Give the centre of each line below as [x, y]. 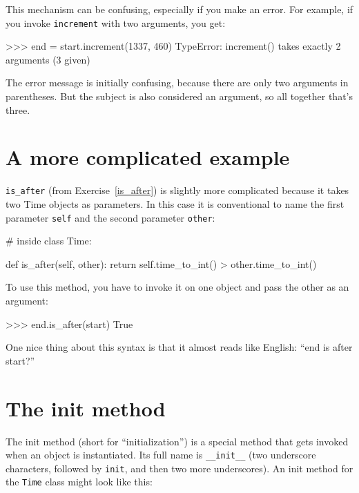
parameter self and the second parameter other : [110, 217]
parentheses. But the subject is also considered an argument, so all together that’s [179, 96]
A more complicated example [148, 157]
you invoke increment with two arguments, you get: [116, 22]
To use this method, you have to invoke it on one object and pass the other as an [177, 287]
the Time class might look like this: [79, 482]
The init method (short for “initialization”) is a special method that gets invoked [177, 441]
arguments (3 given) [48, 59]
